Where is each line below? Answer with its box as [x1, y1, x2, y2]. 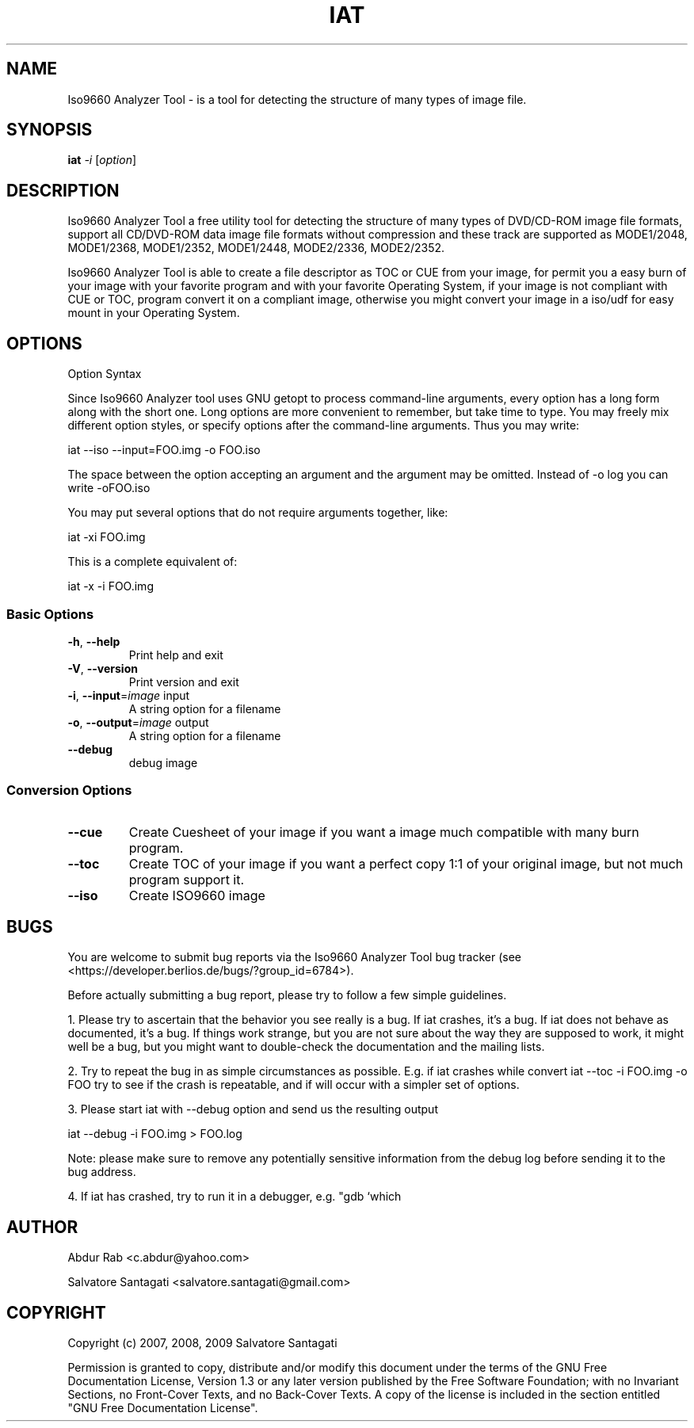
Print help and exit [128, 647, 223, 662]
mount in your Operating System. [67, 306, 240, 320]
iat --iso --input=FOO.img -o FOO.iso [67, 443, 261, 457]
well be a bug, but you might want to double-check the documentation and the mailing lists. [67, 1040, 545, 1054]
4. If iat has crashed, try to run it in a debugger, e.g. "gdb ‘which [67, 1189, 402, 1204]
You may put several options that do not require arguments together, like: [67, 506, 448, 520]
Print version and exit [128, 674, 239, 689]
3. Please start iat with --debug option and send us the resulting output [67, 1102, 438, 1117]
